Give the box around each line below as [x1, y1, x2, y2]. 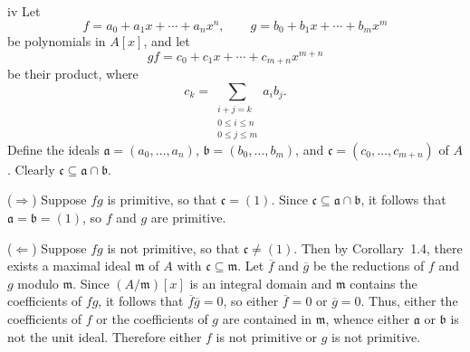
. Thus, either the [360, 291, 458, 310]
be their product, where [7, 64, 139, 83]
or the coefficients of [96, 309, 208, 328]
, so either [223, 291, 279, 310]
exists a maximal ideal [7, 256, 131, 275]
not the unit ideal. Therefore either [7, 327, 202, 346]
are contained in [222, 309, 312, 328]
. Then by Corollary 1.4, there [293, 238, 463, 257]
